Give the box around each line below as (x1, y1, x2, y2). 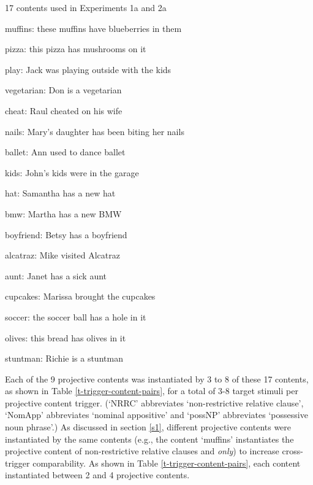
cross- (282, 444, 303, 457)
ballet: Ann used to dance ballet (5, 145, 126, 158)
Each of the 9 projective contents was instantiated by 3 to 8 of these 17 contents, (5, 372, 309, 385)
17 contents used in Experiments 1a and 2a (5, 1, 167, 14)
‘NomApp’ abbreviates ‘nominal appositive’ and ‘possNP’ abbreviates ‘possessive (5, 408, 308, 421)
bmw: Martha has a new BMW (5, 207, 122, 220)
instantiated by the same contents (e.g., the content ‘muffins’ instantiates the (5, 432, 294, 445)
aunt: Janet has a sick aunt (5, 269, 107, 282)
